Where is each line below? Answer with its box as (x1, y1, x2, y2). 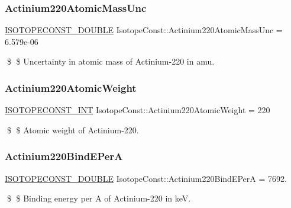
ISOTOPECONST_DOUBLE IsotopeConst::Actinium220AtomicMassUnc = (5, 24, 283, 36)
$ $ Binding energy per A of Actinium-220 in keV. (7, 192, 191, 204)
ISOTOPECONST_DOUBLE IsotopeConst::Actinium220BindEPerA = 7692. (5, 172, 287, 184)
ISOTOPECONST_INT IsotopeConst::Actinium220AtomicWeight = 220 (5, 104, 270, 116)
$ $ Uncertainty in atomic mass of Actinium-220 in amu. (7, 55, 215, 68)
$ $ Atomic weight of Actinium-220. (7, 123, 139, 136)
